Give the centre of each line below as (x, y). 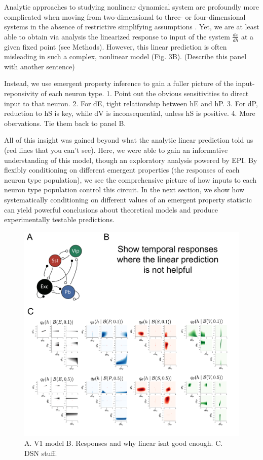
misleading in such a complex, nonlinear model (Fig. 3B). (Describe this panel (125, 56)
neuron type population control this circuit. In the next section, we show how (124, 190)
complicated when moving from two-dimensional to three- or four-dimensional (125, 16)
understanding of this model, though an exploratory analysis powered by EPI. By (131, 160)
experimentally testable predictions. (60, 219)
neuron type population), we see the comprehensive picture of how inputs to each (130, 179)
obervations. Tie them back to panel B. (65, 123)
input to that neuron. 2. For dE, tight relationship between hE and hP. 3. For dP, (131, 103)
